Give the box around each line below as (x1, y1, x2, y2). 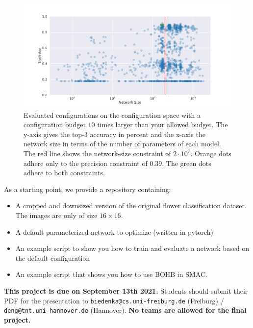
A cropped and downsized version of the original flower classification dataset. (15, 200, 247, 211)
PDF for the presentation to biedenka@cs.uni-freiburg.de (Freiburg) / (4, 295, 224, 305)
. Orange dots (190, 148, 231, 158)
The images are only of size (15, 210, 98, 220)
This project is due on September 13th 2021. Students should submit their (4, 285, 248, 296)
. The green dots (162, 158, 211, 168)
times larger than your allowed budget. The (97, 119, 228, 130)
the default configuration (15, 252, 90, 263)
